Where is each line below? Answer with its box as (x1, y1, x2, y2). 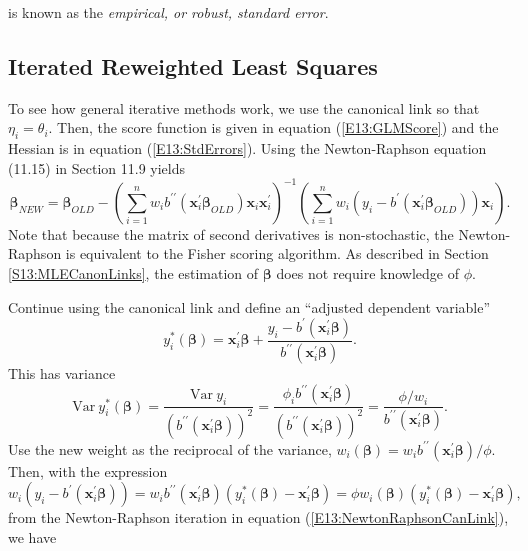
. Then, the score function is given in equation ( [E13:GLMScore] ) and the (48, 117, 499, 138)
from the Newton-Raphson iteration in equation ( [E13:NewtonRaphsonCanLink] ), (8, 507, 509, 528)
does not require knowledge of (276, 263, 459, 284)
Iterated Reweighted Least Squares (8, 50, 378, 81)
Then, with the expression (8, 460, 168, 481)
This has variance (8, 363, 116, 384)
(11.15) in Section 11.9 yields (8, 157, 186, 178)
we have (8, 526, 57, 547)
